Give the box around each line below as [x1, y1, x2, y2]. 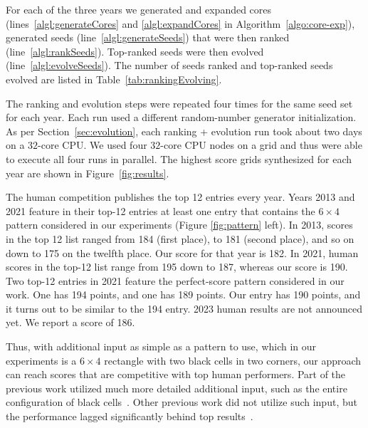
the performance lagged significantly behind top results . [6, 409, 253, 424]
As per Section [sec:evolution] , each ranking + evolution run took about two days [6, 123, 362, 138]
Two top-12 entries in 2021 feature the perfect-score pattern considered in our [6, 273, 345, 288]
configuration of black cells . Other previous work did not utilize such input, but [6, 395, 357, 409]
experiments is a [6, 353, 77, 367]
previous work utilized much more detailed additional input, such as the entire [6, 380, 347, 395]
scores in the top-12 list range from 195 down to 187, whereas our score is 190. [6, 259, 348, 274]
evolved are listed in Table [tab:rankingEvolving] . [6, 71, 222, 86]
